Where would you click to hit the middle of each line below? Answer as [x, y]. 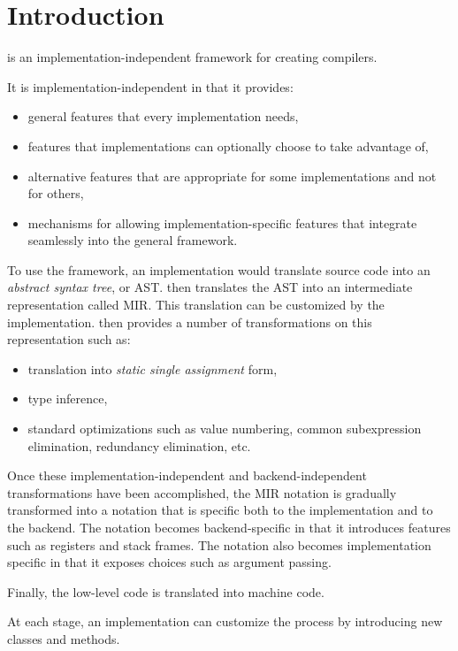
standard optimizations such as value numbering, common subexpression [225, 429]
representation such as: [69, 339]
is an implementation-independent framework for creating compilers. [192, 57]
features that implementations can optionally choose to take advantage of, [228, 146]
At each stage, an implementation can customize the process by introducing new [225, 621]
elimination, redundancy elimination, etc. [139, 445]
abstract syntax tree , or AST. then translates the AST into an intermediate [210, 287]
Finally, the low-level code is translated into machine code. [166, 591]
